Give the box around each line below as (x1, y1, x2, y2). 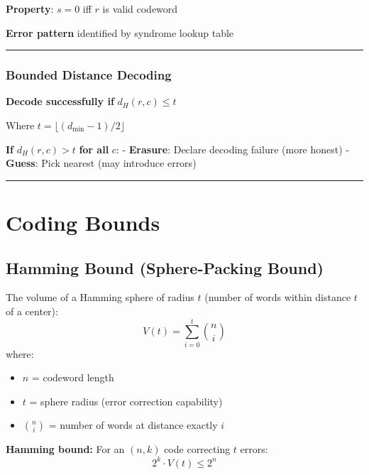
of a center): (6, 303, 58, 318)
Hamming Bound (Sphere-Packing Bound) (6, 256, 324, 278)
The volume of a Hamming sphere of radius (6, 290, 194, 305)
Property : (6, 1, 54, 16)
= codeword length (31, 370, 114, 385)
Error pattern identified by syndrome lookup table (6, 25, 234, 40)
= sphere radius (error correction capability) (29, 393, 223, 408)
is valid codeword (102, 1, 178, 16)
